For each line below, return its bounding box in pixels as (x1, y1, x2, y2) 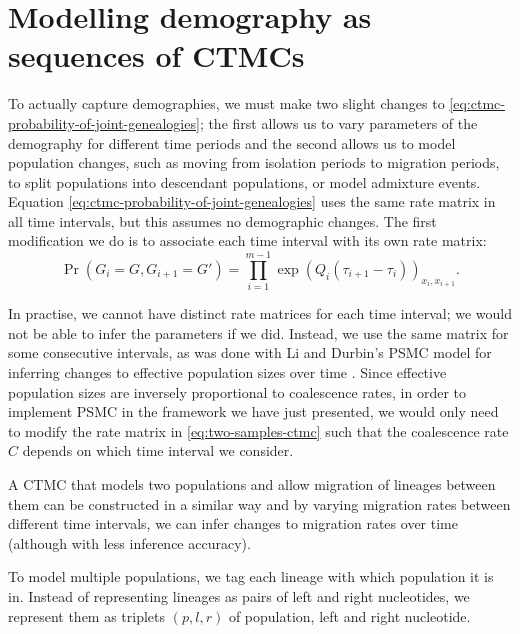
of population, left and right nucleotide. (228, 605, 471, 626)
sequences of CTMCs (8, 35, 305, 76)
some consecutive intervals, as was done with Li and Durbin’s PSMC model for (8, 342, 492, 363)
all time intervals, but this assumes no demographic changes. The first (8, 210, 437, 231)
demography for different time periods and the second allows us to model (8, 132, 456, 153)
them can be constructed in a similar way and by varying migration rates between (8, 493, 511, 514)
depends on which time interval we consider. (22, 440, 294, 461)
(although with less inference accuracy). (8, 532, 251, 553)
